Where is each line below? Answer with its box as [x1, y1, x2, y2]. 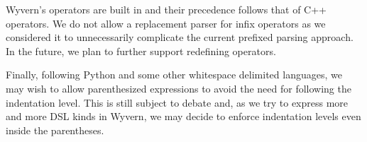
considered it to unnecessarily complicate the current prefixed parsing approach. [6, 30, 354, 45]
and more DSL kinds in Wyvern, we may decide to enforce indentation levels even [6, 109, 361, 124]
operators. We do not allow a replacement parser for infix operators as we [6, 16, 326, 30]
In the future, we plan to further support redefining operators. [6, 43, 276, 58]
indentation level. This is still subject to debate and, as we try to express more [6, 95, 349, 110]
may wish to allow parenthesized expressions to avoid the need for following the [6, 81, 351, 95]
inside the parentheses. [6, 122, 104, 137]
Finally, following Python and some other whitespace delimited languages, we [6, 67, 342, 82]
